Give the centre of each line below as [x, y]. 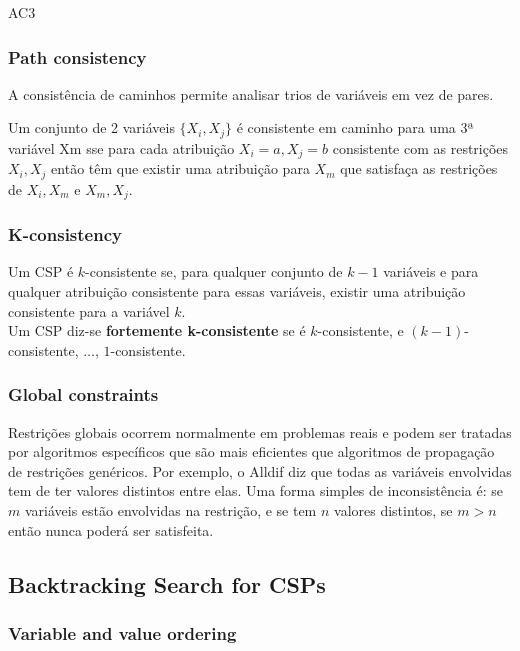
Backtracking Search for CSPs [167, 583]
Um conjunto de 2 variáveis [91, 127]
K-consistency [65, 234]
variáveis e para [431, 271]
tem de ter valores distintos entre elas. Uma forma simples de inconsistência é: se [256, 490]
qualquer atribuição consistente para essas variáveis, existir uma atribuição [237, 291]
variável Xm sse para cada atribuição [121, 147]
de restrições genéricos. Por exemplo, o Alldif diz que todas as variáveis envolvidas [260, 470]
